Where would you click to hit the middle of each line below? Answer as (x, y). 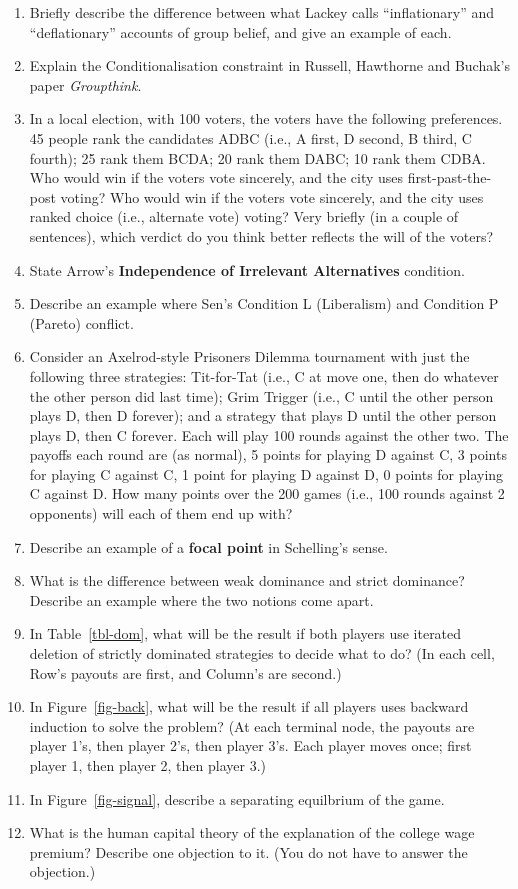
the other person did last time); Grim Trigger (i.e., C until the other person (261, 395)
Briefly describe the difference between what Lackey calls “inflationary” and (262, 12)
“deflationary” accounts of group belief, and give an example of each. (240, 31)
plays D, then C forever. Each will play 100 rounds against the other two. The (269, 434)
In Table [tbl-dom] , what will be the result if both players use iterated (245, 633)
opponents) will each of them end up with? (161, 513)
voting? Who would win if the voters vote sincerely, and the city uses (272, 196)
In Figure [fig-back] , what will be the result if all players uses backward (249, 706)
